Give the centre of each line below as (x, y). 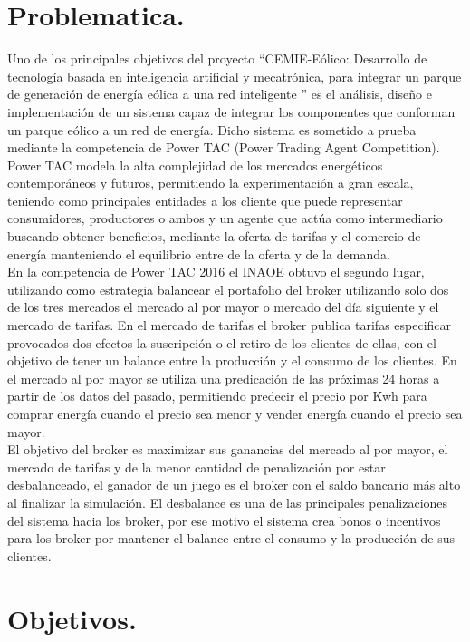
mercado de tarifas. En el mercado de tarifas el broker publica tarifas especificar (230, 325)
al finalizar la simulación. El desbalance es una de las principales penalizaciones (228, 502)
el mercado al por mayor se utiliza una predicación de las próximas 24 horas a (224, 378)
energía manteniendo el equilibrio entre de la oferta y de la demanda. (199, 253)
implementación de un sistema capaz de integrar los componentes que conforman (231, 111)
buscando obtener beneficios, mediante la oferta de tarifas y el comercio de (214, 236)
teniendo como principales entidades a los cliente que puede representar (205, 200)
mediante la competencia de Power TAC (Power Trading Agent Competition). (224, 147)
